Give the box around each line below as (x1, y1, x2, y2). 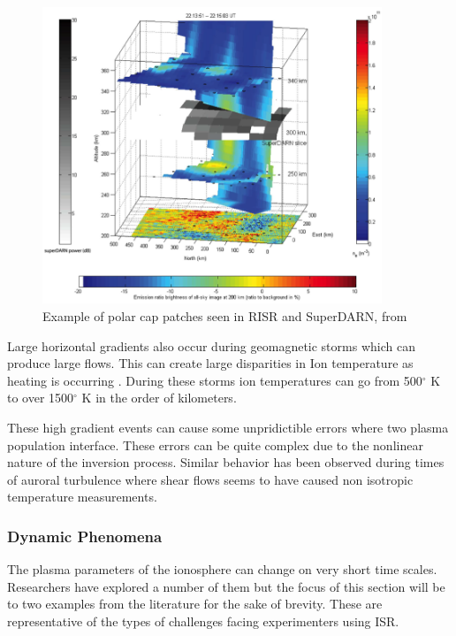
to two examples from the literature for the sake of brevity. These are (7, 594, 383, 613)
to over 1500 (7, 388, 74, 407)
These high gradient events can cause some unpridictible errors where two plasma (7, 418, 449, 436)
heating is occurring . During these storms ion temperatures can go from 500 (7, 371, 422, 389)
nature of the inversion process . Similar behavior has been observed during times (7, 453, 445, 471)
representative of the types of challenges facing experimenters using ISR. (7, 611, 399, 630)
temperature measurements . (7, 487, 157, 506)
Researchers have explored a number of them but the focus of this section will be (7, 577, 445, 595)
